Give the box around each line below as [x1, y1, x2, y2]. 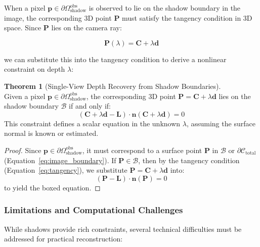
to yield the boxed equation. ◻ [4, 182, 101, 192]
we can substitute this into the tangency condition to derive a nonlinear [4, 54, 227, 64]
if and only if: [69, 101, 111, 111]
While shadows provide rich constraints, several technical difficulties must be [4, 223, 242, 234]
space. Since [4, 22, 41, 33]
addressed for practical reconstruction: [4, 233, 123, 244]
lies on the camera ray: [51, 22, 122, 33]
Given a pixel [4, 90, 46, 101]
